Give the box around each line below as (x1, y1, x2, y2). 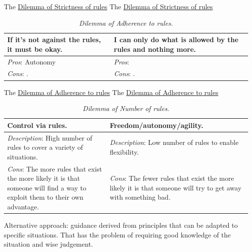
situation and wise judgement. (4, 239, 93, 249)
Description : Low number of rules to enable (110, 137, 239, 147)
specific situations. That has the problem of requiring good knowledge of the (4, 229, 231, 239)
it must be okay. (7, 44, 63, 54)
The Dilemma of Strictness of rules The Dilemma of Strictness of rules (4, 1, 213, 11)
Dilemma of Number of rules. (82, 103, 170, 113)
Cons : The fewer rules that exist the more (110, 173, 234, 183)
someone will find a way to (7, 182, 87, 192)
